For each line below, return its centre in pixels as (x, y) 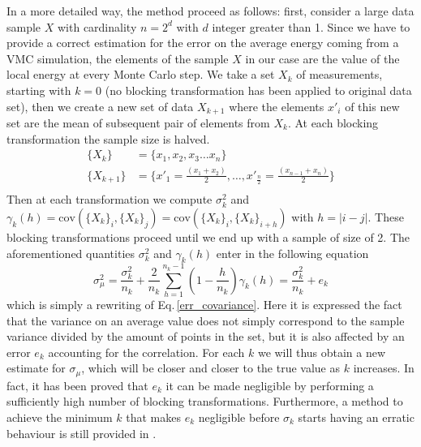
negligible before (239, 417)
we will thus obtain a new (322, 352)
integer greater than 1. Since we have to (311, 26)
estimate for (36, 368)
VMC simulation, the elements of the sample (118, 58)
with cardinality (97, 26)
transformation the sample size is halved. (108, 138)
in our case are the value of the (322, 58)
